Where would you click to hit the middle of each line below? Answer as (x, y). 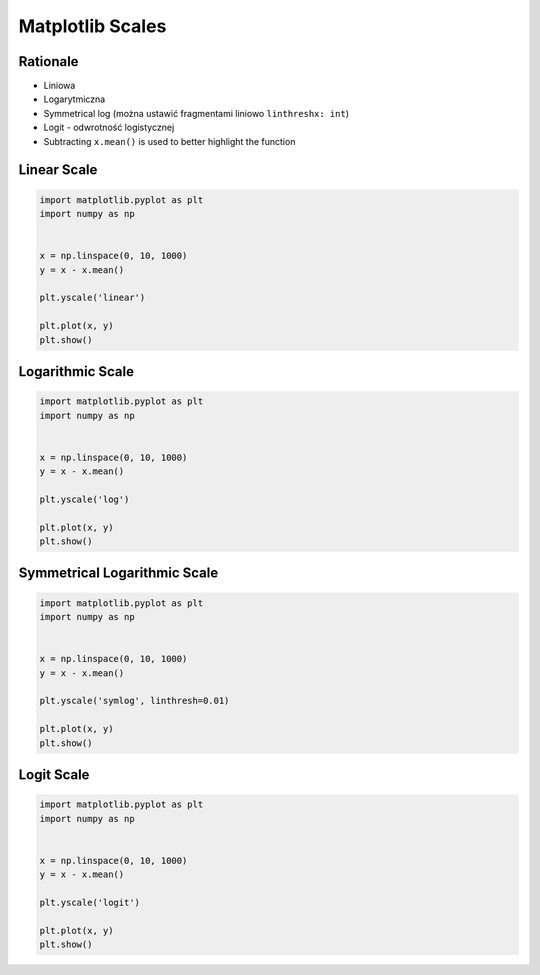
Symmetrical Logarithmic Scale (118, 573)
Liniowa (59, 86)
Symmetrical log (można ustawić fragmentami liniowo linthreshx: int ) (196, 113)
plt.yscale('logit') (89, 902)
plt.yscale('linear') (92, 298)
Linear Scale (58, 170)
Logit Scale (54, 774)
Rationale (48, 61)
